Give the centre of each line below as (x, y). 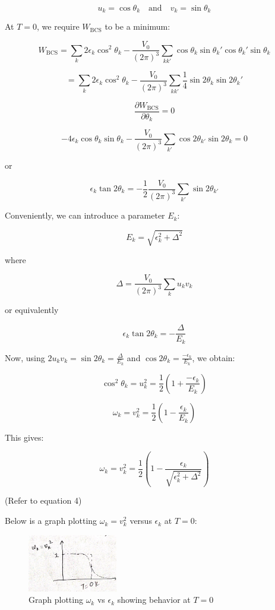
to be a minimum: (137, 26)
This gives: (24, 437)
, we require (58, 26)
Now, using (25, 357)
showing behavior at (154, 600)
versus (141, 521)
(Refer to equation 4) (43, 500)
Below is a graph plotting (51, 521)
